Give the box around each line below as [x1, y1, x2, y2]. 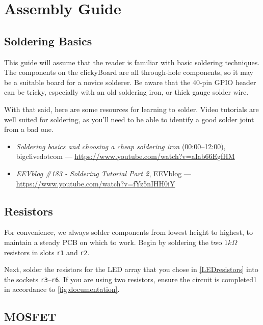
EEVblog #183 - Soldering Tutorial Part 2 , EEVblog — [16, 168, 191, 178]
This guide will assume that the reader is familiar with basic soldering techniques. [4, 57, 260, 67]
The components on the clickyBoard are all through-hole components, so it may [4, 67, 253, 77]
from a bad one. [4, 124, 54, 134]
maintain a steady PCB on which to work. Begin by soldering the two [4, 236, 222, 247]
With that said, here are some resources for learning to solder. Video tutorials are [4, 103, 259, 114]
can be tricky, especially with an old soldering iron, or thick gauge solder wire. [4, 87, 249, 97]
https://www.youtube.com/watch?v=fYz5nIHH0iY [16, 178, 175, 188]
